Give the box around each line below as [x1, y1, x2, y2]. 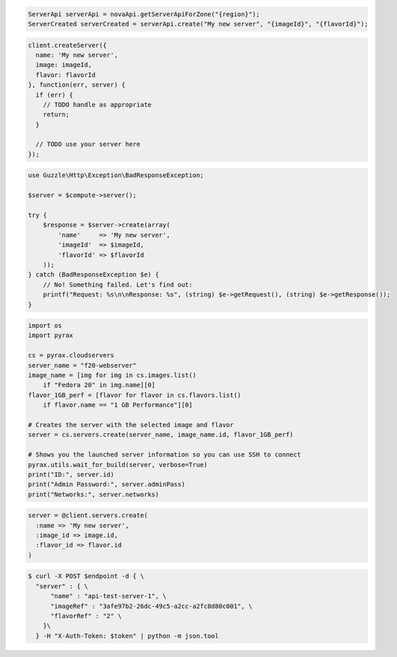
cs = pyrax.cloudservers [28, 351, 115, 360]
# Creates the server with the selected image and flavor [28, 421, 234, 429]
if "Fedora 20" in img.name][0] [43, 381, 156, 390]
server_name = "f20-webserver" [28, 361, 138, 369]
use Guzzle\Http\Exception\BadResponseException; [28, 171, 204, 180]
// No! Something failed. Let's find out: [43, 280, 193, 289]
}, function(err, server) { [28, 81, 125, 89]
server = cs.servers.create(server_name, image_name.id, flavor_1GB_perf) [28, 431, 294, 439]
